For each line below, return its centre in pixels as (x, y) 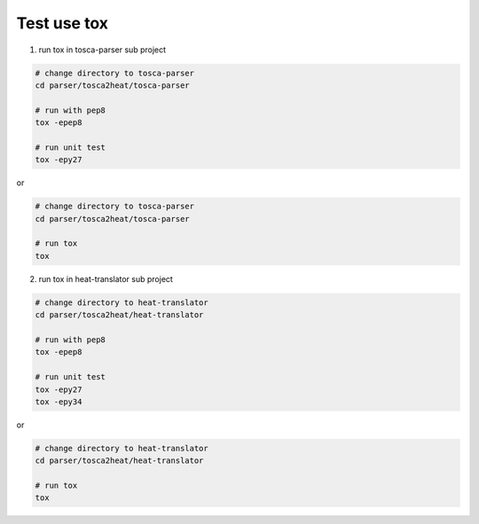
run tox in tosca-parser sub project (102, 50)
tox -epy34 (59, 402)
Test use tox (63, 23)
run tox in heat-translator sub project (106, 278)
